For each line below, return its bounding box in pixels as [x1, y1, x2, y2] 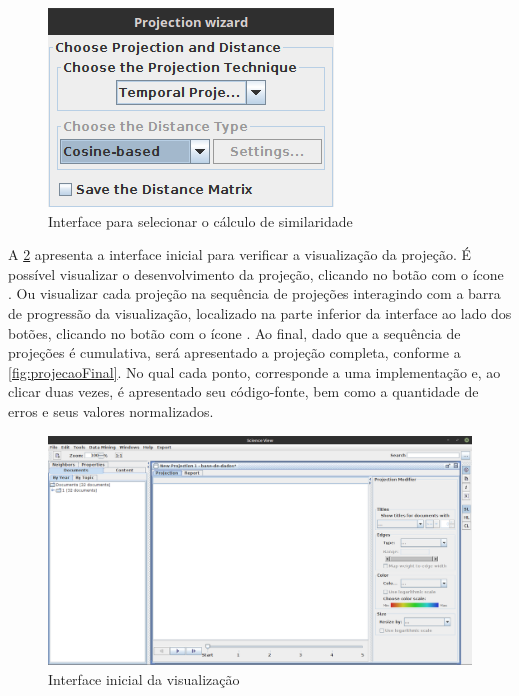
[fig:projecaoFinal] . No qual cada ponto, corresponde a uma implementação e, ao [8, 361, 501, 382]
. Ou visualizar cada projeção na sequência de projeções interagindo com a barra [8, 283, 501, 304]
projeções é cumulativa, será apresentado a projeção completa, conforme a [8, 342, 461, 363]
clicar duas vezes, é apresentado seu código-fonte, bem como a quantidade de [8, 381, 479, 402]
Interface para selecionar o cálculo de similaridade [48, 210, 353, 231]
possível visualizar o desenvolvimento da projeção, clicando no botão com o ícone [8, 263, 504, 284]
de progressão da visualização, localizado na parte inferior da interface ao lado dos [8, 302, 512, 323]
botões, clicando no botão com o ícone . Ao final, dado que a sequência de [8, 322, 461, 343]
